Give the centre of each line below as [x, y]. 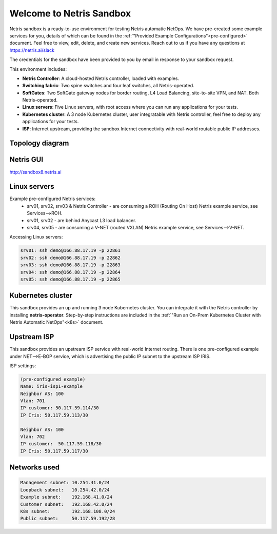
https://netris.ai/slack [32, 50]
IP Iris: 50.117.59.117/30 [54, 451]
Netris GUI [26, 160]
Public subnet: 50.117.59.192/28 [68, 519]
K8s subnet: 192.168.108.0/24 [68, 511]
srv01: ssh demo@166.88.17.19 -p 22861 [70, 251]
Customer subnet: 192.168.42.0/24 [66, 504]
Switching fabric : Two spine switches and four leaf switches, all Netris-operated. [108, 86]
